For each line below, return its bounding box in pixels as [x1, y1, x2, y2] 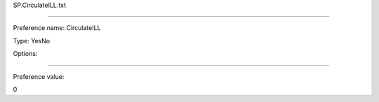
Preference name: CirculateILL [13, 24, 101, 32]
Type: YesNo [13, 36, 51, 45]
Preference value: [13, 72, 65, 80]
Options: [13, 50, 38, 58]
